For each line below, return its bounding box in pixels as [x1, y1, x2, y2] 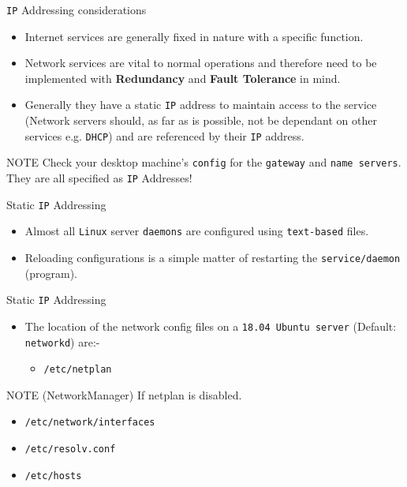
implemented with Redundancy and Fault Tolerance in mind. [24, 69, 341, 86]
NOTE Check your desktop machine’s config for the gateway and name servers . [6, 154, 401, 170]
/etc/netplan [43, 364, 112, 376]
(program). [24, 264, 78, 281]
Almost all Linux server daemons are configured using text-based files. [24, 223, 369, 239]
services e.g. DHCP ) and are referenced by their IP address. [24, 127, 304, 144]
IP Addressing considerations [6, 2, 147, 17]
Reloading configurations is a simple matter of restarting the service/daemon [24, 249, 401, 265]
